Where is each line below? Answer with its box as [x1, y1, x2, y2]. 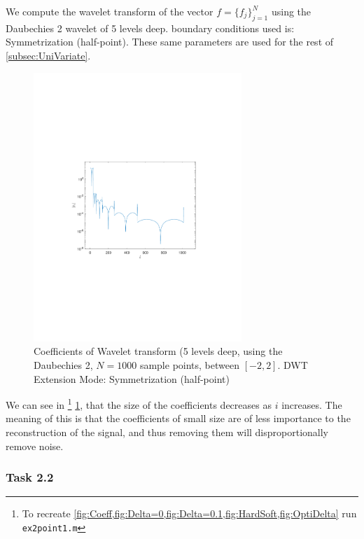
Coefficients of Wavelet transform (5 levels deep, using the [34, 344, 283, 358]
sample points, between [139, 357, 239, 372]
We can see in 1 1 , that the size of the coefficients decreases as [6, 395, 272, 412]
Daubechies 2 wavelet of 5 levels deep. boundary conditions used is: [6, 20, 295, 35]
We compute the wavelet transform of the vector [6, 4, 213, 18]
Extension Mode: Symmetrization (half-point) [34, 371, 230, 386]
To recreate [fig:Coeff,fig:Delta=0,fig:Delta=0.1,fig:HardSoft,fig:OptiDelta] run [22, 506, 357, 521]
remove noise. [6, 438, 64, 453]
